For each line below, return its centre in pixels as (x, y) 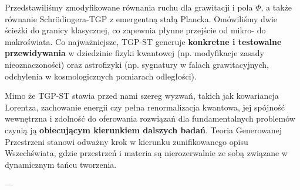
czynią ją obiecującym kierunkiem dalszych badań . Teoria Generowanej (144, 129)
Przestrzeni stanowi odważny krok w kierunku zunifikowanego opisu (127, 141)
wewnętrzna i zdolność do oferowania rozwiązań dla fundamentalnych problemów (150, 118)
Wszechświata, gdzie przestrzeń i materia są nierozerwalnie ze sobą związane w (146, 153)
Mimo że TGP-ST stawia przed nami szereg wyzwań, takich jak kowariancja (142, 96)
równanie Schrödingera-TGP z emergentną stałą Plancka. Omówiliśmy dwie (141, 18)
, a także (276, 7)
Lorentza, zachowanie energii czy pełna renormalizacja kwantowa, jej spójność (145, 107)
